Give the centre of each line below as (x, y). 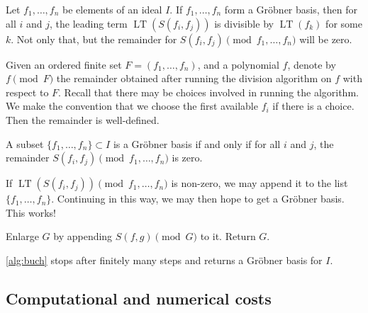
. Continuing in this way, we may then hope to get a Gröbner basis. (198, 199)
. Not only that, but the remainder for (94, 39)
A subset (25, 143)
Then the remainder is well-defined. (83, 119)
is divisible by (244, 23)
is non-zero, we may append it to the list (260, 183)
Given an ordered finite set (64, 64)
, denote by (312, 64)
